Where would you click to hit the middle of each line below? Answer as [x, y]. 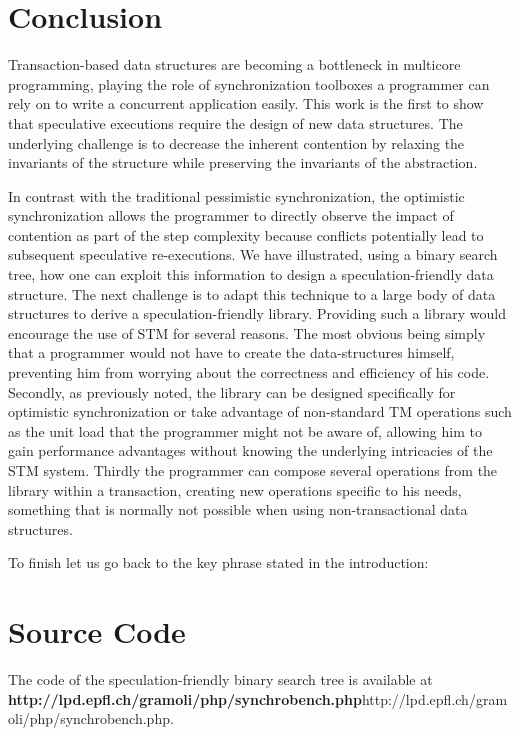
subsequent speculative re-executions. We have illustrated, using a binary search [253, 254]
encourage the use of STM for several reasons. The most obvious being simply [247, 332]
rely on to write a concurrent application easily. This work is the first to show [246, 103]
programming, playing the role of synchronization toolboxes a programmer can [249, 83]
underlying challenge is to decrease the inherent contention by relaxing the [236, 142]
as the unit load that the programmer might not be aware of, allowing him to [245, 430]
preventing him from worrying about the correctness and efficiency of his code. [249, 372]
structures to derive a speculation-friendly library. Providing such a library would [257, 313]
